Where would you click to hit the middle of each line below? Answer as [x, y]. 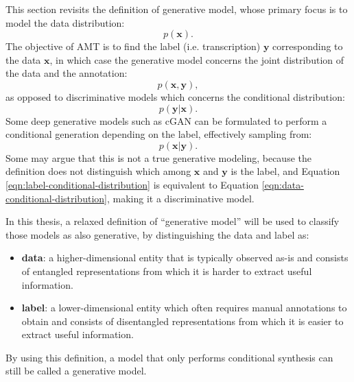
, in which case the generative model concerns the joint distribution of [197, 59]
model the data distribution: [65, 22]
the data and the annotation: [67, 73]
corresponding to [308, 46]
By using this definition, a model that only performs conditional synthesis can [169, 357]
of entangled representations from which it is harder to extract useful [167, 271]
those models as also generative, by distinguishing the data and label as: [157, 234]
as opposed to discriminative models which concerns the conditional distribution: [175, 96]
